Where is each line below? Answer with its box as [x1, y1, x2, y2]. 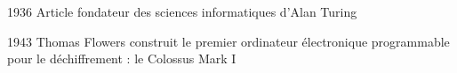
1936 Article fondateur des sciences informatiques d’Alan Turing [7, 3, 357, 20]
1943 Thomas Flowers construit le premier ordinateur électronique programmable [7, 32, 450, 50]
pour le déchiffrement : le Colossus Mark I [7, 49, 237, 68]
